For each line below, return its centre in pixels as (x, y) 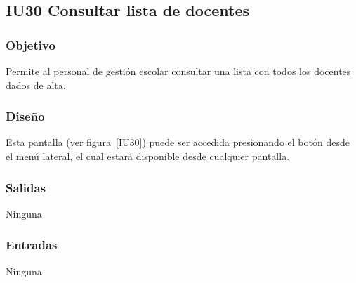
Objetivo (31, 45)
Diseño (25, 116)
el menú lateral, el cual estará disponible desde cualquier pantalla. (148, 156)
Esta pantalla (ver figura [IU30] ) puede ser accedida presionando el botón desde (178, 142)
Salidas (26, 187)
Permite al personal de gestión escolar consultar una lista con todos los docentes (178, 71)
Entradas (32, 245)
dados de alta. (36, 85)
